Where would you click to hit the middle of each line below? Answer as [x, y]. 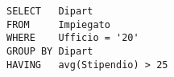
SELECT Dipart [50, 11]
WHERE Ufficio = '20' [73, 38]
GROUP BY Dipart [50, 51]
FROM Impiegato [58, 24]
